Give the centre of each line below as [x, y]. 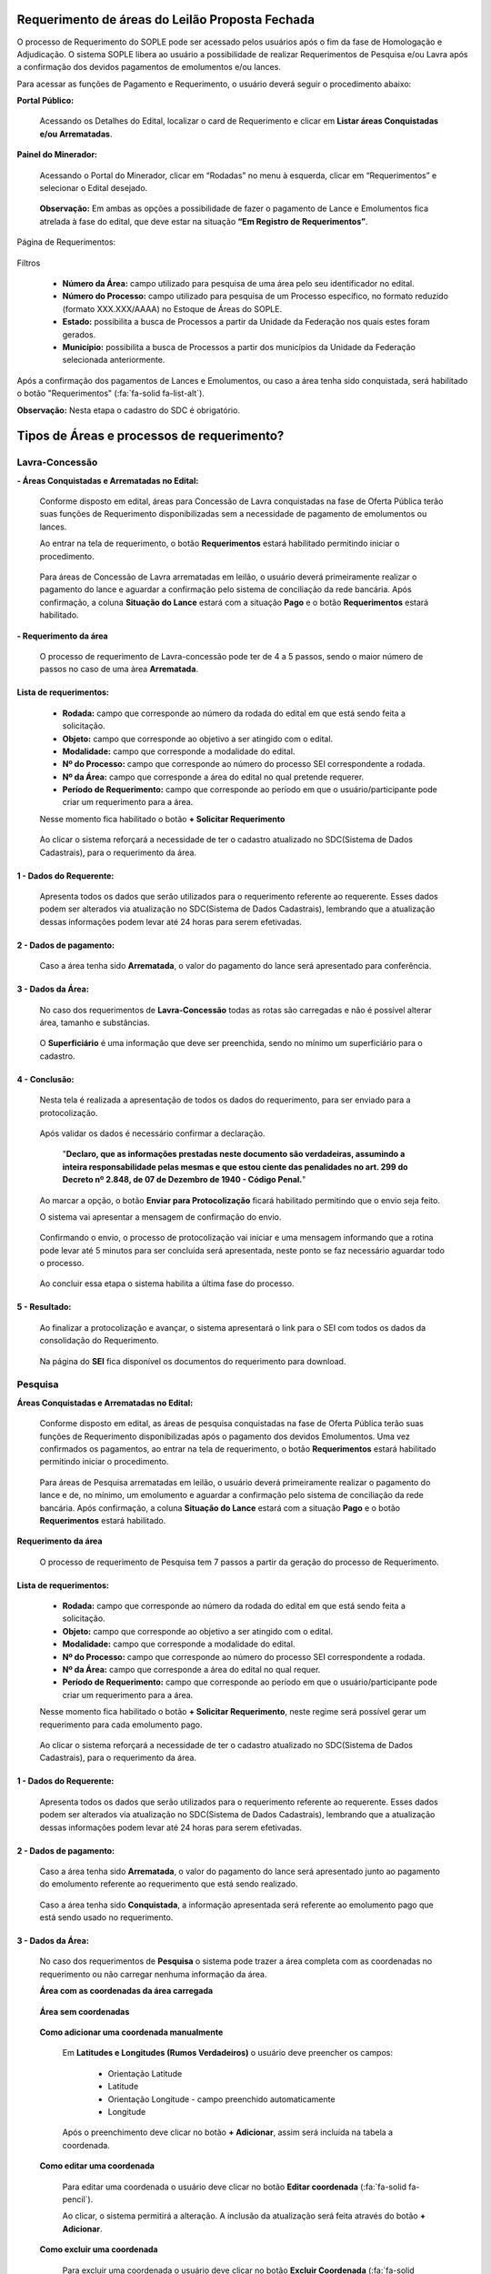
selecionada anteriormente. [114, 360]
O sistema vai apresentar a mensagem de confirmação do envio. [160, 1217]
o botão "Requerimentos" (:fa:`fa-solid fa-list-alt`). [110, 393]
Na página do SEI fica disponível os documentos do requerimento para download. [193, 1361]
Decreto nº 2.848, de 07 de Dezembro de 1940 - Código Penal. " [184, 1180]
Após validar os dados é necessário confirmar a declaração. [152, 1133]
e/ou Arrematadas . [76, 134]
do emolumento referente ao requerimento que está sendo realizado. [169, 1884]
